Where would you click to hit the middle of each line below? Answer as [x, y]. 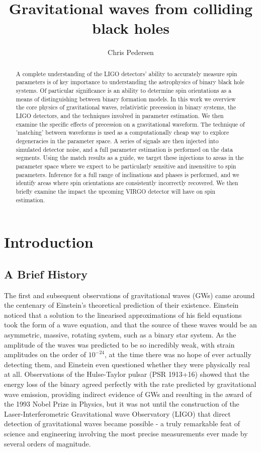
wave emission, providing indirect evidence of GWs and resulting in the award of [128, 394]
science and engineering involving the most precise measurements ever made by [126, 433]
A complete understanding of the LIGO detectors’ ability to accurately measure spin [126, 73]
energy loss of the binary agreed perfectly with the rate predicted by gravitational [130, 384]
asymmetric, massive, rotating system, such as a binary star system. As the [120, 334]
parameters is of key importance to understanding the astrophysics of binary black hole [130, 82]
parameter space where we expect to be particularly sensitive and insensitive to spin [126, 166]
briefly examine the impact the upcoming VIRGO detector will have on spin [116, 191]
